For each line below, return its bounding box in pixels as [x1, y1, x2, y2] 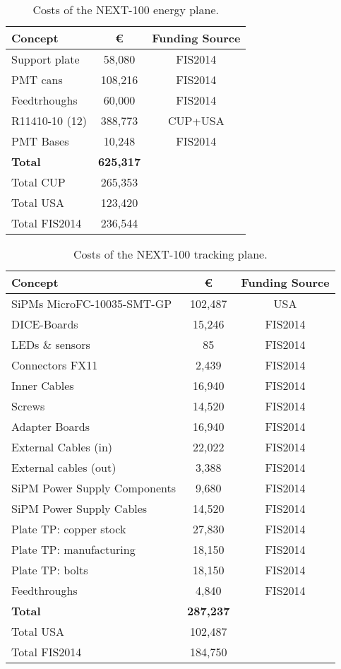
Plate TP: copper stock [11, 521, 126, 537]
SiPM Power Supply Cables [11, 500, 148, 516]
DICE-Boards [11, 316, 78, 332]
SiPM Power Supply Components [11, 480, 177, 496]
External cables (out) [11, 459, 116, 475]
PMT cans [11, 71, 63, 88]
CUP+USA [167, 112, 225, 129]
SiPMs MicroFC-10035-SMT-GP [11, 295, 172, 312]
